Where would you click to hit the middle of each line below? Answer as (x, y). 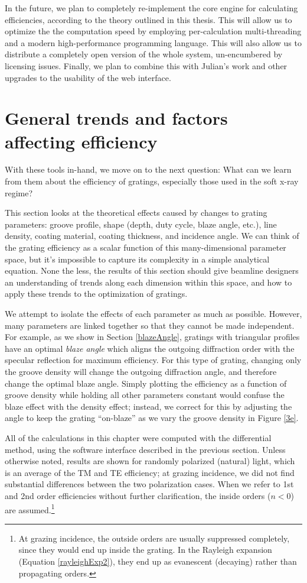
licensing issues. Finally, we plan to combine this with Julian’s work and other (146, 65)
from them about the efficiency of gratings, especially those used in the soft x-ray (152, 181)
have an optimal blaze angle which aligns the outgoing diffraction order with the (150, 348)
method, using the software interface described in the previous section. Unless (145, 449)
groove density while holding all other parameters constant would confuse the (145, 395)
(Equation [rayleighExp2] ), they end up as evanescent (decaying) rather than (158, 561)
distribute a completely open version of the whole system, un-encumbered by (144, 54)
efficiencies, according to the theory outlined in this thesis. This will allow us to (148, 19)
